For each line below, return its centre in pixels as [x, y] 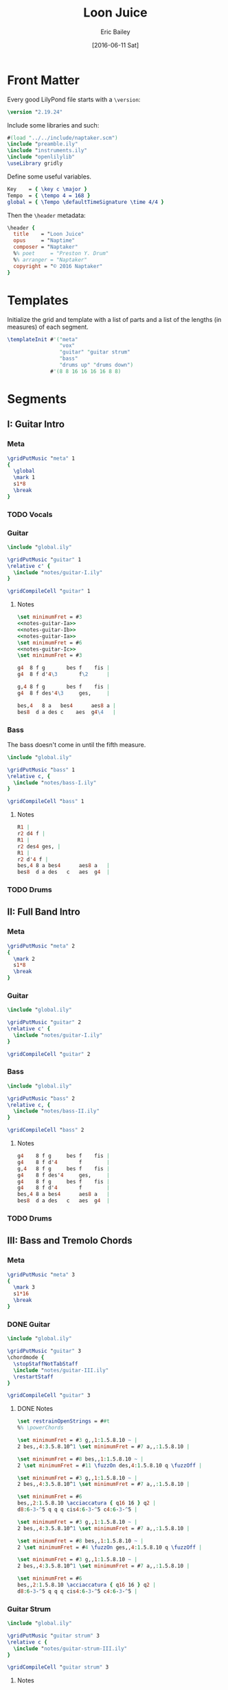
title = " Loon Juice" [49, 234]
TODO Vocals [30, 514]
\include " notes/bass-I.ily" [55, 783]
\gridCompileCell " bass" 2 [46, 1130]
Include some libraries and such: [53, 125]
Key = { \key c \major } [47, 189]
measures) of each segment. [48, 327]
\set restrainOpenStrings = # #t [63, 1421]
